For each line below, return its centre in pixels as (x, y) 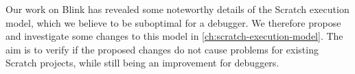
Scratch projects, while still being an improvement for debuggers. (142, 63)
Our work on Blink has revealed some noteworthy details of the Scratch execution (177, 9)
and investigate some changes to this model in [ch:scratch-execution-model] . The (174, 36)
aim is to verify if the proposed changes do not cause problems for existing (162, 49)
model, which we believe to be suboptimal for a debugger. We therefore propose (173, 22)
